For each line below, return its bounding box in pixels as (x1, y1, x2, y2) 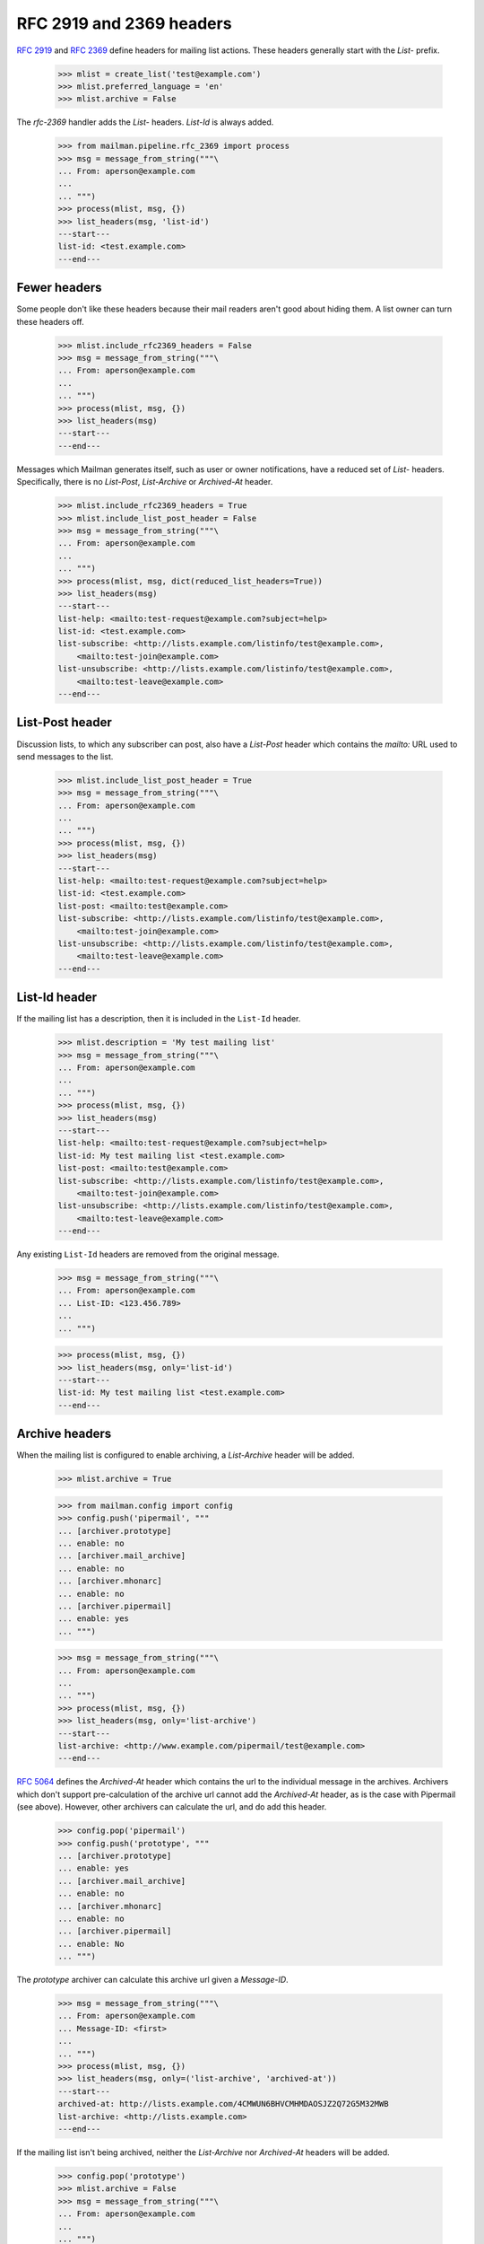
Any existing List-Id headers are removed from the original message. (16, 1249, 280, 1260)
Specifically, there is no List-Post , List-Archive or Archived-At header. (16, 477, 273, 487)
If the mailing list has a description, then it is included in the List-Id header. (16, 1013, 301, 1024)
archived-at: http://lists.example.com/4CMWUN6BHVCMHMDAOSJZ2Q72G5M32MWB (57, 2099, 389, 2109)
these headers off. (16, 316, 84, 327)
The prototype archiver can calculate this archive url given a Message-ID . (16, 1975, 289, 1985)
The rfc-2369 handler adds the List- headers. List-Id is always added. (16, 117, 274, 127)
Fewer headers (16, 280, 102, 295)
